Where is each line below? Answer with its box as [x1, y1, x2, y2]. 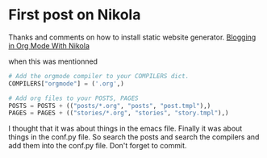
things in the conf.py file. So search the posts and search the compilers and [8, 132, 260, 142]
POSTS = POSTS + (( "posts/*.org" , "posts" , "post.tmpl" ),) [8, 102, 211, 110]
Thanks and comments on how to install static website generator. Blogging [8, 32, 257, 42]
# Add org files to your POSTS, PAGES [8, 94, 139, 102]
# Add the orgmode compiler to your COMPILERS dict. [8, 72, 190, 80]
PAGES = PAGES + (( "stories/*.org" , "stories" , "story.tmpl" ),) [8, 109, 229, 118]
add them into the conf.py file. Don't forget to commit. [8, 141, 187, 151]
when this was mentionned [8, 56, 98, 66]
